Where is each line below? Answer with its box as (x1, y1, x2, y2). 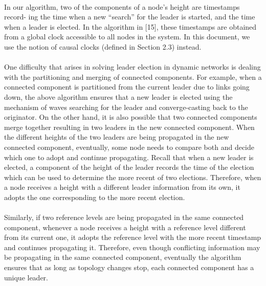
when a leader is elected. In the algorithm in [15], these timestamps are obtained (4, 21, 257, 32)
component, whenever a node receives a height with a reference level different (4, 222, 246, 232)
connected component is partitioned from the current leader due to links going (4, 81, 250, 92)
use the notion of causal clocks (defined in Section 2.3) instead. (4, 41, 202, 52)
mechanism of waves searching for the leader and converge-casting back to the (4, 101, 248, 112)
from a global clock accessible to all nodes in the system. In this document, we (4, 31, 250, 42)
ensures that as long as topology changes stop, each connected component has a (4, 262, 254, 273)
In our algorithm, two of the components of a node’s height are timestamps (4, 1, 240, 12)
